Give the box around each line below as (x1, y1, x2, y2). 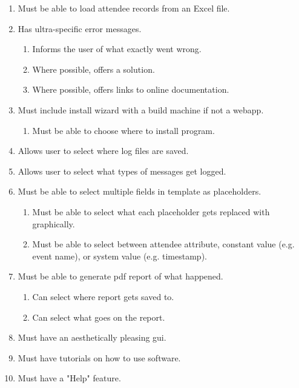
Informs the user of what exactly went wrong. (32, 42, 202, 55)
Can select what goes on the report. (32, 310, 165, 323)
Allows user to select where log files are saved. (18, 144, 189, 157)
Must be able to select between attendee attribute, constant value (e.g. (32, 238, 295, 250)
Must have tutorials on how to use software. (18, 351, 181, 364)
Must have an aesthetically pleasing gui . (18, 331, 166, 344)
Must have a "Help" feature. (18, 372, 121, 384)
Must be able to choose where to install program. (32, 124, 215, 136)
